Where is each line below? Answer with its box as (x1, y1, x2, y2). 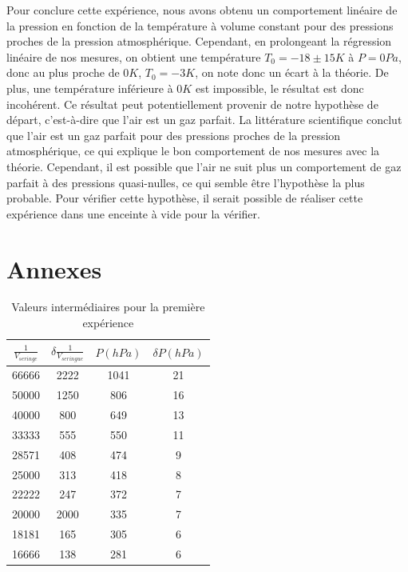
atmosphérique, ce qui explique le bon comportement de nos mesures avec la (6, 142, 380, 159)
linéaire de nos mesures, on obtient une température (6, 48, 261, 65)
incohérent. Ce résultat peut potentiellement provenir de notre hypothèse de (6, 95, 378, 112)
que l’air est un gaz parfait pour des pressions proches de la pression (6, 126, 341, 143)
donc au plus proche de (6, 64, 120, 81)
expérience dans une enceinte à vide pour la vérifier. (6, 205, 260, 222)
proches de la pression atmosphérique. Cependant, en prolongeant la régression (6, 33, 392, 50)
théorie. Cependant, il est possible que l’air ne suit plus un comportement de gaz (6, 158, 402, 174)
